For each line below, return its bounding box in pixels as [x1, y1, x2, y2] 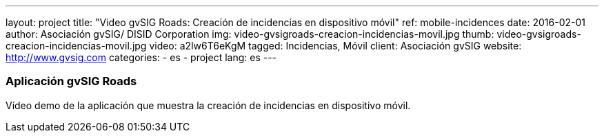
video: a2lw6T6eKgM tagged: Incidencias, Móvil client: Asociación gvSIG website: [149, 40, 522, 51]
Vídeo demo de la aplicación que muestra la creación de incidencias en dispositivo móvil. [6, 99, 411, 111]
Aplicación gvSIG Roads [6, 74, 137, 89]
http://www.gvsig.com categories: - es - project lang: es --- [6, 51, 277, 63]
